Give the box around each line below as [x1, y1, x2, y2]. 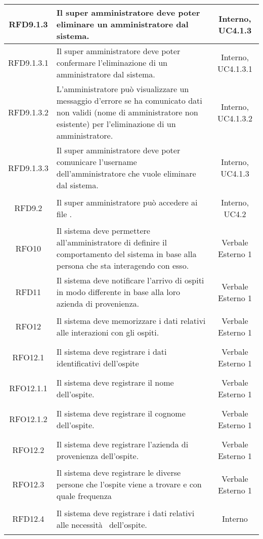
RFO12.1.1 [9, 382, 48, 394]
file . [56, 208, 72, 220]
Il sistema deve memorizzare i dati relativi [56, 314, 206, 326]
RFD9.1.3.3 [8, 161, 49, 174]
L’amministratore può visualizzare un [56, 83, 189, 95]
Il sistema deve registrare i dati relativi [56, 507, 195, 519]
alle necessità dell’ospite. [56, 518, 147, 530]
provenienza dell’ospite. [56, 449, 139, 462]
